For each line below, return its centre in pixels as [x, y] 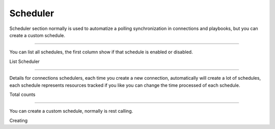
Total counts [22, 94]
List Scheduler [25, 61]
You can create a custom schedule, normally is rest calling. [71, 111]
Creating [19, 120]
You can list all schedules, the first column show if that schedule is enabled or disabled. [101, 52]
